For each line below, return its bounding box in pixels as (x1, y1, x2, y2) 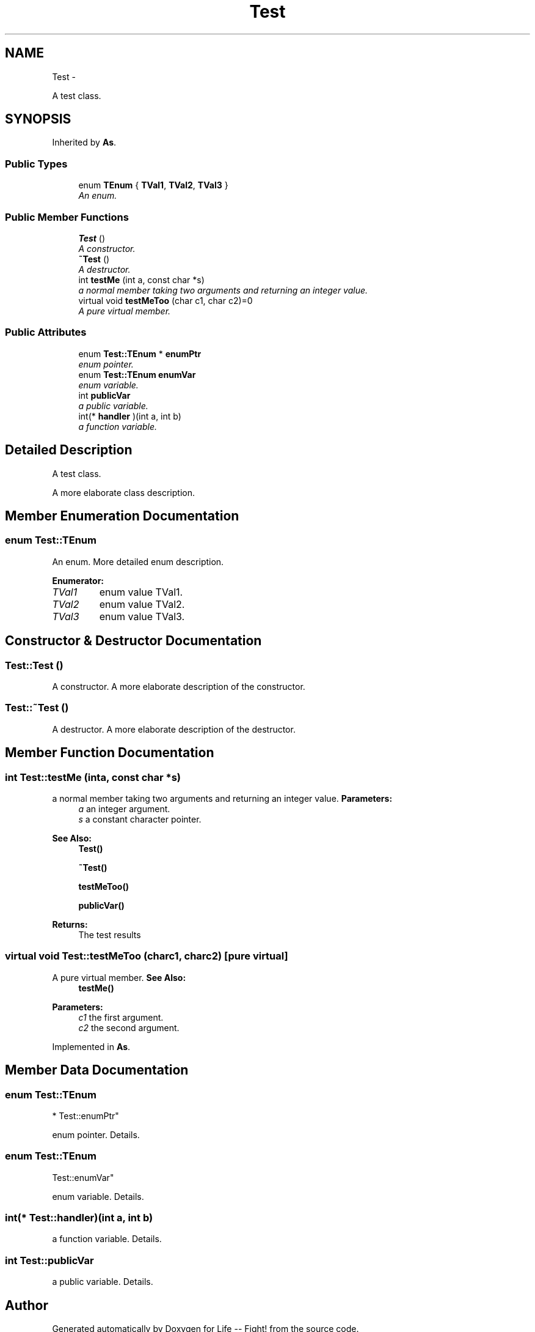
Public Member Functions (5, 210, 129, 223)
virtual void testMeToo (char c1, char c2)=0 (78, 295, 253, 306)
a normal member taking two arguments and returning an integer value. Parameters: (52, 793, 393, 804)
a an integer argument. (78, 803, 170, 814)
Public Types (5, 157, 68, 170)
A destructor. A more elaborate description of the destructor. (52, 723, 296, 734)
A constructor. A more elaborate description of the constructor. (52, 681, 305, 692)
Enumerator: (52, 575, 104, 586)
